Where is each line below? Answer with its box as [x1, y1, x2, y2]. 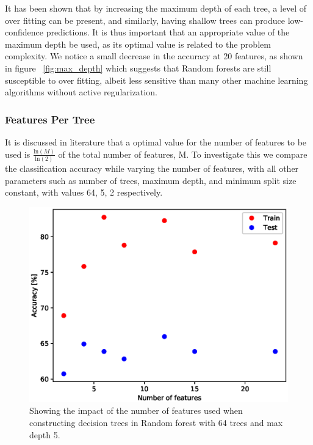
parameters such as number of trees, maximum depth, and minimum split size [5, 174, 297, 186]
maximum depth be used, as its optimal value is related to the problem [5, 37, 271, 50]
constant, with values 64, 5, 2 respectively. [5, 186, 163, 199]
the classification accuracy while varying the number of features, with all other [5, 162, 299, 175]
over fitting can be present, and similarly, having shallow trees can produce [5, 13, 286, 26]
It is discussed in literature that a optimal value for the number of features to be [5, 135, 307, 148]
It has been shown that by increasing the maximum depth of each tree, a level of [5, 2, 307, 14]
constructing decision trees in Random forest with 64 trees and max [29, 416, 283, 428]
